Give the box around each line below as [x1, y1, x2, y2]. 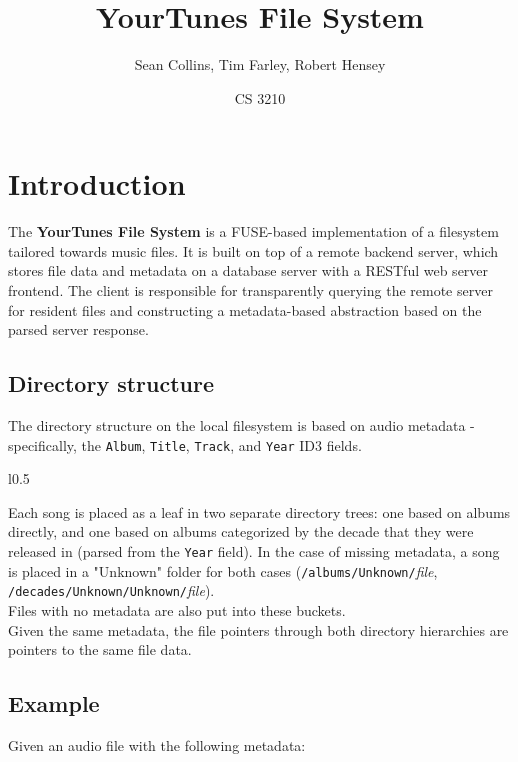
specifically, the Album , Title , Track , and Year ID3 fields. [8, 434, 362, 455]
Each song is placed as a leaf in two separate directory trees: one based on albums [8, 501, 511, 522]
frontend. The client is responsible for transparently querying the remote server [8, 280, 493, 301]
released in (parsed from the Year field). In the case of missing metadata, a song [8, 541, 500, 562]
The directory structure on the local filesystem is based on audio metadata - [8, 415, 475, 436]
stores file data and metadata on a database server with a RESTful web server [8, 260, 489, 281]
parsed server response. [8, 319, 149, 340]
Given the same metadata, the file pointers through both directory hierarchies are [8, 619, 509, 640]
